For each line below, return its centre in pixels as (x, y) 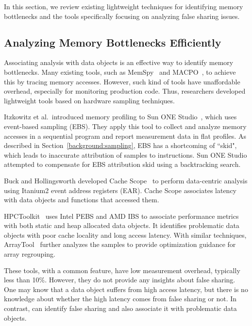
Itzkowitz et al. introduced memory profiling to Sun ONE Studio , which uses (120, 117)
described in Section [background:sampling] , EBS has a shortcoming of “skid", (120, 145)
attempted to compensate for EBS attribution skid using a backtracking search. (122, 164)
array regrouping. (30, 254)
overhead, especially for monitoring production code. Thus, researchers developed (125, 91)
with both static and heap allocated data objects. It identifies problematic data (122, 225)
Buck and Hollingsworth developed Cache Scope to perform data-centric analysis (126, 180)
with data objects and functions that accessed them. (82, 200)
